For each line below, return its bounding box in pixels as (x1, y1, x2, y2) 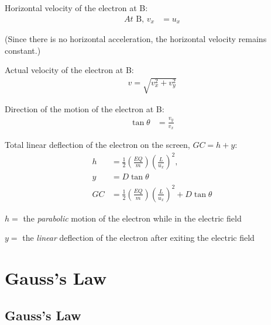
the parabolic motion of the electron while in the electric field (23, 212, 242, 224)
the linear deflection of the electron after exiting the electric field (22, 231, 255, 244)
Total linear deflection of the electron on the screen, (5, 139, 190, 151)
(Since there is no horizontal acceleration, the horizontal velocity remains (5, 33, 267, 45)
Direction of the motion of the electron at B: (5, 103, 164, 115)
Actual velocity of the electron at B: (5, 64, 134, 76)
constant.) (5, 44, 41, 56)
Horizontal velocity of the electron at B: (5, 2, 148, 13)
